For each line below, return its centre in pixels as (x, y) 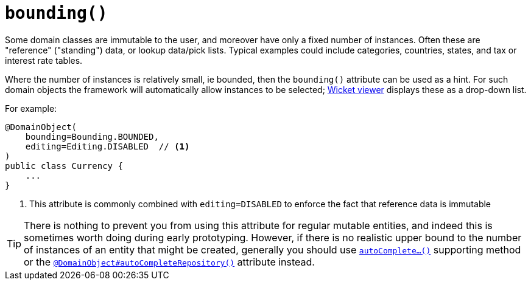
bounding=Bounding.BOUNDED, (92, 136)
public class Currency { (64, 166)
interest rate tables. (44, 60)
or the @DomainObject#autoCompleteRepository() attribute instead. (169, 262)
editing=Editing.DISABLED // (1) (107, 146)
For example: (31, 108)
